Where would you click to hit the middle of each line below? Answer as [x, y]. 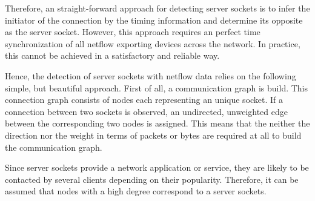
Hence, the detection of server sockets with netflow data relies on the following [151, 75]
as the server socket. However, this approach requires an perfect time [133, 32]
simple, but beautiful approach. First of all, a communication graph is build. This [157, 87]
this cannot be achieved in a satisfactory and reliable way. [112, 55]
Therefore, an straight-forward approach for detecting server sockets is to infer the [157, 8]
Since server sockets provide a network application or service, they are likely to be [157, 167]
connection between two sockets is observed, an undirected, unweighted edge [146, 111]
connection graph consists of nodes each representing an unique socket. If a [144, 100]
